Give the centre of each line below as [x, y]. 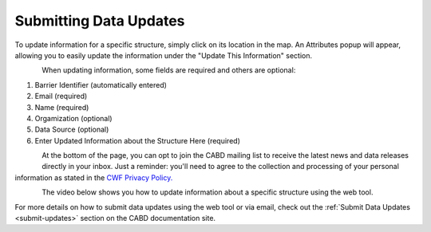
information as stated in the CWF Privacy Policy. [94, 177]
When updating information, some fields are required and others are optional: [169, 70]
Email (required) [61, 96]
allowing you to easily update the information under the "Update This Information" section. [164, 55]
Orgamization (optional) [73, 118]
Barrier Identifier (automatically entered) [101, 85]
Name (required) [62, 107]
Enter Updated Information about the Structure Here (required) [138, 140]
